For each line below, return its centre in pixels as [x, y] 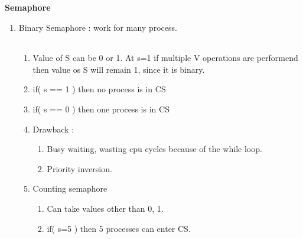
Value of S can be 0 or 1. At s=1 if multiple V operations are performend [165, 58]
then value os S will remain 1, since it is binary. [119, 69]
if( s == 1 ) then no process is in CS [99, 89]
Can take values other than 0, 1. [105, 208]
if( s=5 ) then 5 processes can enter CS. [119, 228]
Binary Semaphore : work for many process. [98, 27]
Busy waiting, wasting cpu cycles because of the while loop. [154, 149]
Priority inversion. [79, 168]
